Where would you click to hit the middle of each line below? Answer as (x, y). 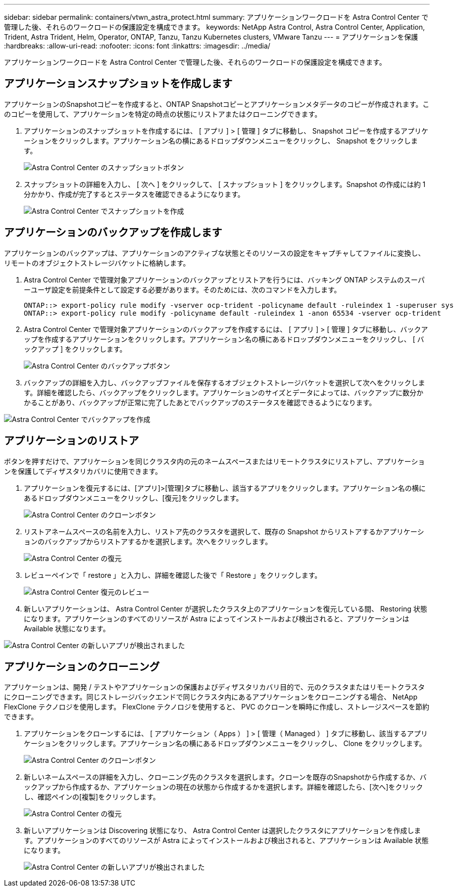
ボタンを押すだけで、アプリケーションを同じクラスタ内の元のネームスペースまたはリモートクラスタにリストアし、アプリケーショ (215, 461)
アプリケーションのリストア (72, 441)
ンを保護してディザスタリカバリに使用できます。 (83, 471)
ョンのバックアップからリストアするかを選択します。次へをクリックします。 (148, 541)
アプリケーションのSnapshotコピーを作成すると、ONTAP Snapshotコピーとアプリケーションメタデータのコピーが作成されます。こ (217, 104)
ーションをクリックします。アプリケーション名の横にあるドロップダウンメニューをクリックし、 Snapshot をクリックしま (221, 141)
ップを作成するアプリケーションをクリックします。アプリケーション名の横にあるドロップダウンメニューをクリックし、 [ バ (224, 339)
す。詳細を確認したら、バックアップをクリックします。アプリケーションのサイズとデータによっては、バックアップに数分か (224, 392)
